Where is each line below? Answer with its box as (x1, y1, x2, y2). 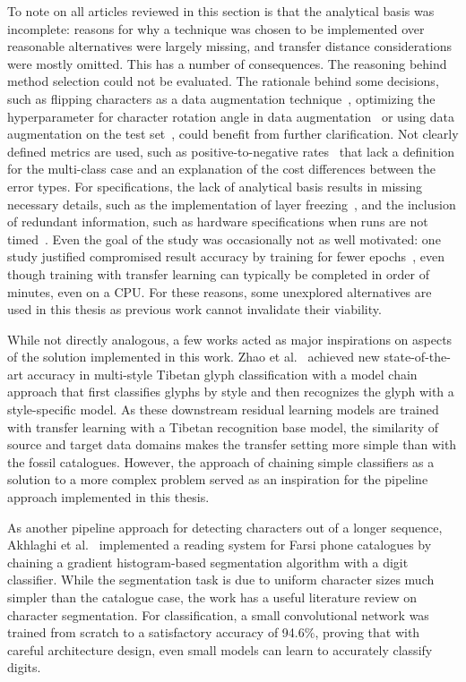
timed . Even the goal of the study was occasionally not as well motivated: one (7, 229, 441, 248)
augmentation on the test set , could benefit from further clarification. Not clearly (7, 124, 459, 143)
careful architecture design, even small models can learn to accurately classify (7, 640, 433, 659)
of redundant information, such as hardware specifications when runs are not (7, 212, 428, 231)
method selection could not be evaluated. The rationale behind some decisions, (7, 72, 439, 90)
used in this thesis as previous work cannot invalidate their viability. (7, 300, 382, 319)
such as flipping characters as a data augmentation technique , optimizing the (7, 89, 436, 107)
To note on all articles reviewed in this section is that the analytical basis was (7, 2, 435, 20)
